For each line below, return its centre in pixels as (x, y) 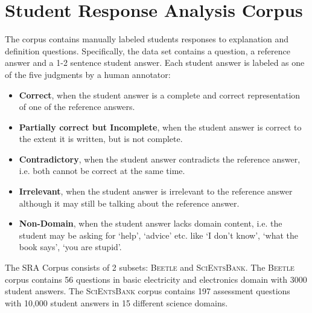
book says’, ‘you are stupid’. (70, 247)
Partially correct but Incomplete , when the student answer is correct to (160, 127)
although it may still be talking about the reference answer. (129, 203)
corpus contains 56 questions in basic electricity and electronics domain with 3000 (156, 279)
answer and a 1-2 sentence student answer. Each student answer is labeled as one (155, 63)
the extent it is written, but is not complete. (101, 139)
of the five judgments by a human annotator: (88, 74)
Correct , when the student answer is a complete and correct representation (160, 95)
